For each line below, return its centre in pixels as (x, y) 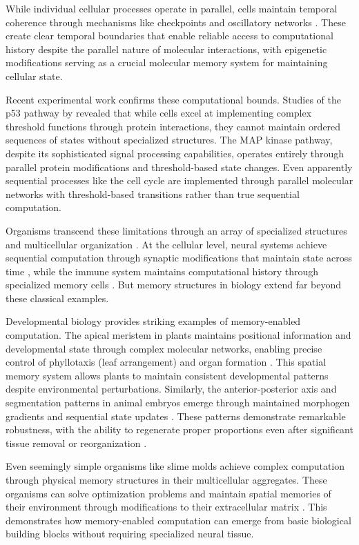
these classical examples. (57, 298)
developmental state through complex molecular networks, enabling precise (164, 348)
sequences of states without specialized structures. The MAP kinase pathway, (169, 140)
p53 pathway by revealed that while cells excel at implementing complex (159, 113)
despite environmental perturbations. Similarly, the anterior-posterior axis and (171, 389)
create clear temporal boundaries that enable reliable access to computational (169, 36)
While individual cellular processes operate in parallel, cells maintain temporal (172, 8)
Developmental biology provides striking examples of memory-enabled (153, 321)
